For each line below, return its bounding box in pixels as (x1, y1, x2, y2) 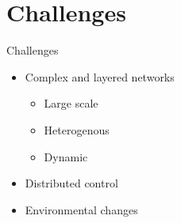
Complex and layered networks (25, 68, 175, 85)
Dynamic (44, 148, 88, 164)
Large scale (44, 95, 98, 111)
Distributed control (25, 175, 118, 191)
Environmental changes (25, 201, 138, 217)
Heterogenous (44, 121, 110, 138)
